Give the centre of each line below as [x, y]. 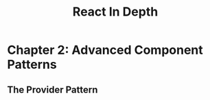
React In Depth [115, 12]
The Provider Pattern [52, 89]
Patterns [32, 65]
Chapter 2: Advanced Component [105, 50]
